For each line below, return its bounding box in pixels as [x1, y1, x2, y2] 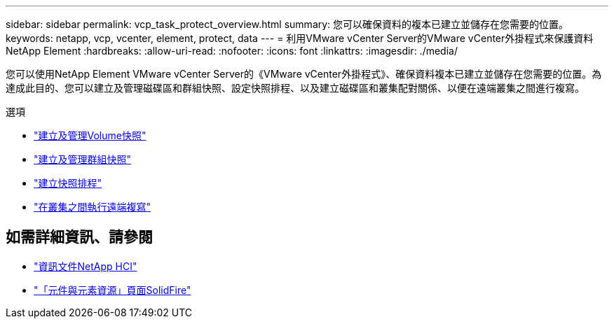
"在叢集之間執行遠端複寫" [34, 201, 151, 213]
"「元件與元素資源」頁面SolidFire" [34, 283, 191, 296]
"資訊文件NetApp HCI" [34, 260, 137, 272]
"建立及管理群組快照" [34, 153, 132, 165]
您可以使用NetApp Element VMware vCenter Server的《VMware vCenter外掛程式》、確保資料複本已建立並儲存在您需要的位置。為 [6, 68, 602, 80]
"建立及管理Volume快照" [34, 129, 146, 141]
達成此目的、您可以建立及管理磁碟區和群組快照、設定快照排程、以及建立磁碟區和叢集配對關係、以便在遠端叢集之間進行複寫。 [6, 82, 585, 94]
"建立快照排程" [34, 177, 102, 189]
